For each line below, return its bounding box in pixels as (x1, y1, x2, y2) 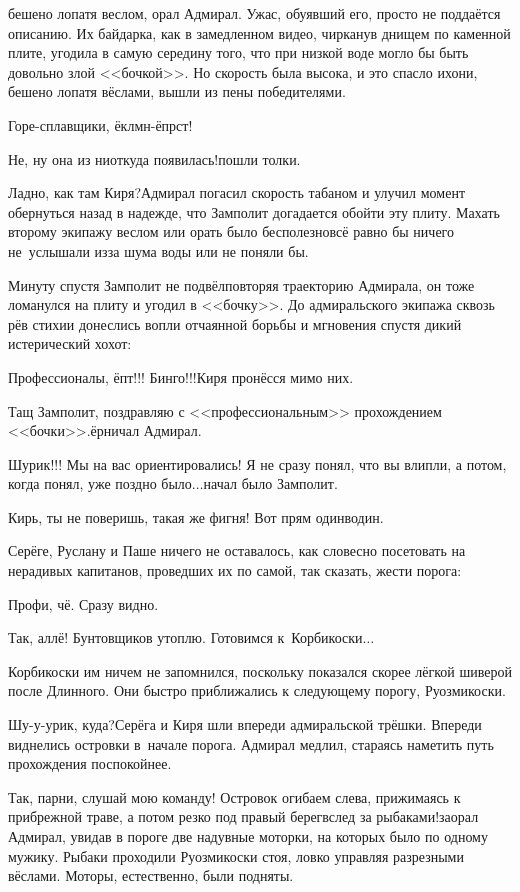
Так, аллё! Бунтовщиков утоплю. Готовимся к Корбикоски (8, 627, 363, 648)
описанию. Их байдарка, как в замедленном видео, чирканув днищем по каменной (8, 22, 511, 43)
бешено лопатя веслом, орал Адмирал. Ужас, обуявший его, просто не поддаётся (8, 3, 501, 23)
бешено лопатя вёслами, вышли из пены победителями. (8, 81, 346, 102)
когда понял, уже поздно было (8, 473, 192, 494)
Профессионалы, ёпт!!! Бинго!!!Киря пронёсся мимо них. (8, 366, 354, 387)
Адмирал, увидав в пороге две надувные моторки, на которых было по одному (8, 826, 488, 846)
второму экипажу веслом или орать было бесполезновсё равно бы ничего (8, 221, 455, 242)
